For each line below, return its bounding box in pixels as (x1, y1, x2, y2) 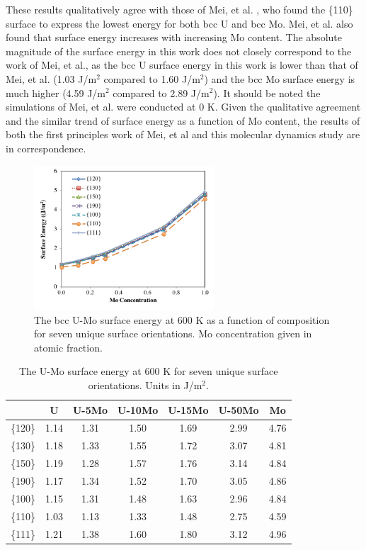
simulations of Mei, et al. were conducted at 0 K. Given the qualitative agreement (6, 99, 361, 114)
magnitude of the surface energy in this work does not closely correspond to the (6, 43, 352, 58)
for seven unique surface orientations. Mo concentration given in (34, 326, 312, 341)
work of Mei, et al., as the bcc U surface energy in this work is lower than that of (6, 57, 358, 72)
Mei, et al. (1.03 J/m (6, 71, 97, 86)
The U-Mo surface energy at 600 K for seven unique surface (19, 364, 278, 378)
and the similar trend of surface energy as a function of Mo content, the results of (6, 113, 360, 128)
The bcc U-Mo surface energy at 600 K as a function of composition (34, 312, 330, 327)
